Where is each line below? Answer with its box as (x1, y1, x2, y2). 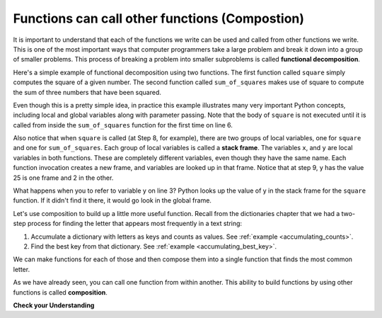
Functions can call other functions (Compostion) (13, 11, 304, 26)
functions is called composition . (13, 288, 108, 297)
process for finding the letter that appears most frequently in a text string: (27, 220, 243, 228)
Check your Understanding (13, 301, 95, 310)
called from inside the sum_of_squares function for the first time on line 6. (13, 120, 233, 129)
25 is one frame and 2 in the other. (13, 174, 114, 182)
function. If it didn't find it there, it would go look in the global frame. (13, 196, 212, 205)
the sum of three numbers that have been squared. (13, 88, 162, 96)
